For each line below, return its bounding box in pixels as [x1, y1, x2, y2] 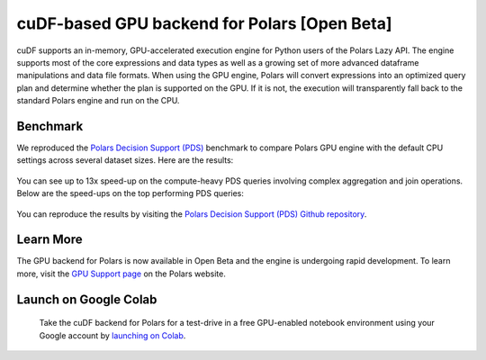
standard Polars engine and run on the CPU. [16, 95, 180, 106]
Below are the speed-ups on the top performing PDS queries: [16, 188, 245, 199]
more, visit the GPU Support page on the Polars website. [16, 268, 227, 279]
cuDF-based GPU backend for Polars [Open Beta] [16, 13, 392, 33]
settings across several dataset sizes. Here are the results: [16, 155, 234, 166]
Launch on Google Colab [16, 292, 157, 307]
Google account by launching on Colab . [39, 329, 186, 341]
